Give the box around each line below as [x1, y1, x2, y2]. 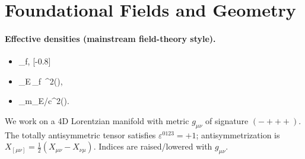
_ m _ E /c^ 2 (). [18, 95, 69, 107]
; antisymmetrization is [196, 128, 280, 141]
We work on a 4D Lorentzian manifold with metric [5, 114, 189, 126]
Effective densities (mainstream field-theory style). [5, 32, 216, 44]
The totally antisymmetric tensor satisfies [5, 128, 156, 141]
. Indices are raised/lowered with [93, 140, 212, 152]
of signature [205, 114, 249, 126]
